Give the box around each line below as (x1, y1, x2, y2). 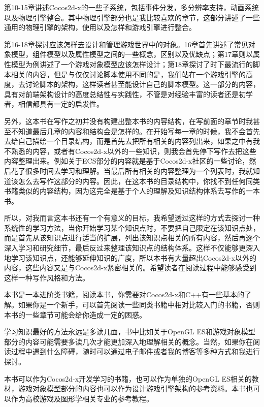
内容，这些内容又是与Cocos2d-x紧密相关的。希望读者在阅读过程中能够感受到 (4, 262, 257, 273)
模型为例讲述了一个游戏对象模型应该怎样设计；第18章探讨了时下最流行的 (11, 58, 253, 69)
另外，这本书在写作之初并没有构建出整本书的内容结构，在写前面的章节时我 (4, 115, 253, 126)
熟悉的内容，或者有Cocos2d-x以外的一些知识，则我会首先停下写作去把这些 (11, 145, 257, 156)
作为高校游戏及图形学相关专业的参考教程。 (11, 393, 153, 403)
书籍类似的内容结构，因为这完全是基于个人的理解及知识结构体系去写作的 (4, 185, 246, 196)
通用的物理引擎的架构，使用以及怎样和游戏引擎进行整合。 (4, 22, 196, 33)
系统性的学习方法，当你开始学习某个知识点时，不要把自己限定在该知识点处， (4, 222, 260, 233)
